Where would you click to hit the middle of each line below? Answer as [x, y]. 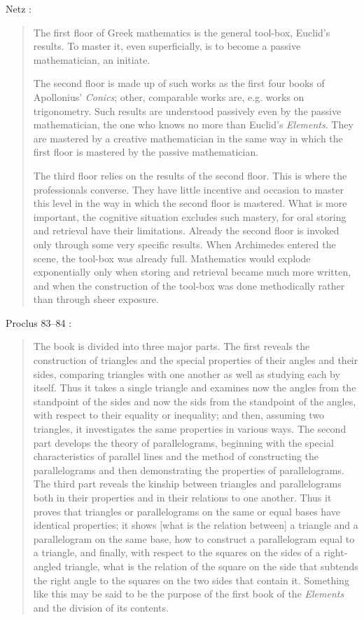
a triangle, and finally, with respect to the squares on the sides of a [177, 552]
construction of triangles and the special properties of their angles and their [196, 360]
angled [47, 566]
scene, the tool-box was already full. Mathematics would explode [172, 258]
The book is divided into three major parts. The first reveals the [171, 346]
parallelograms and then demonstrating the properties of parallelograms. [189, 470]
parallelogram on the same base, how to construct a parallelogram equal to [194, 538]
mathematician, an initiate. [92, 59]
